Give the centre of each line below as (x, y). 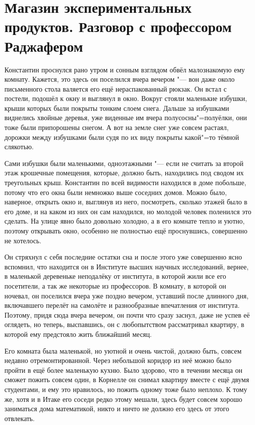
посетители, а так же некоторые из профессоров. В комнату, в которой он (115, 285)
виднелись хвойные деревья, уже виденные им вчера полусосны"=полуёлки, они (126, 117)
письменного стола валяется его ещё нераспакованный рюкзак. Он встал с (116, 88)
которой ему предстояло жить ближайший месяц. (78, 334)
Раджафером (44, 46)
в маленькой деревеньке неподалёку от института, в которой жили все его (115, 276)
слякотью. (19, 147)
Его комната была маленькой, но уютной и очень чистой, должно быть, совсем (123, 350)
